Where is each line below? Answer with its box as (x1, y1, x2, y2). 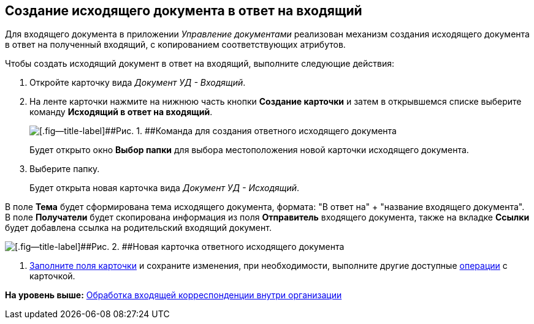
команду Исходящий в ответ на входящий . (29, 107, 213, 118)
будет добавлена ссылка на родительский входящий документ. (5, 222, 272, 233)
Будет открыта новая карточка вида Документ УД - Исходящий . (29, 183, 300, 194)
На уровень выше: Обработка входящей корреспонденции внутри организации (5, 290, 342, 301)
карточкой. (29, 271, 75, 282)
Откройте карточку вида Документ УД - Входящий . (29, 77, 246, 88)
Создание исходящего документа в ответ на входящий (5, 3, 362, 18)
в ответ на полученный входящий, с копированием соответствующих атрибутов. (5, 39, 346, 50)
